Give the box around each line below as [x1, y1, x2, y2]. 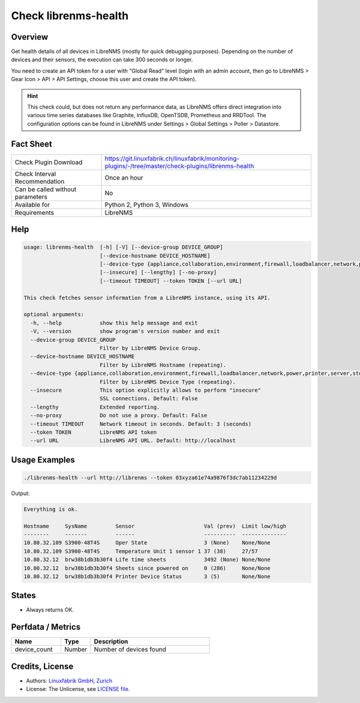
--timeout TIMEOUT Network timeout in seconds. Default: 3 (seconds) [30, 421, 252, 427]
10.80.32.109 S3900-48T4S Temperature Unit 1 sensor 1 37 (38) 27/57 [23, 547, 258, 555]
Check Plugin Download [14, 158, 83, 166]
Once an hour [104, 173, 143, 181]
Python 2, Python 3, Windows [104, 200, 189, 208]
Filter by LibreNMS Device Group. [99, 345, 201, 351]
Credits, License [11, 661, 74, 671]
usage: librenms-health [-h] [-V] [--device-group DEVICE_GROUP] [23, 244, 223, 251]
